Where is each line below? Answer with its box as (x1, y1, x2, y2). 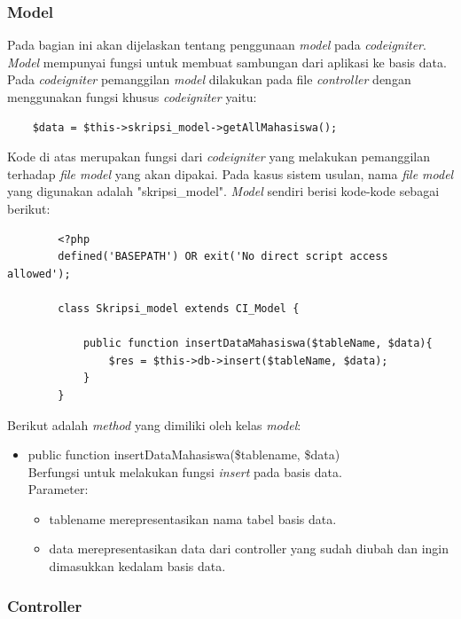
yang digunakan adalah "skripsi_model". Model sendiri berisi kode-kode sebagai (7, 182, 440, 200)
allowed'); (7, 267, 71, 280)
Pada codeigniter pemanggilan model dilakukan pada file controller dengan (7, 70, 411, 89)
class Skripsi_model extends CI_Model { (58, 302, 300, 315)
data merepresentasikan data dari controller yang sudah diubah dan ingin (49, 539, 449, 558)
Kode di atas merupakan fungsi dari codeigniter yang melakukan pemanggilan (7, 147, 431, 166)
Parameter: (27, 480, 89, 498)
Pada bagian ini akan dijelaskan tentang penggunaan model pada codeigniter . (7, 35, 426, 54)
